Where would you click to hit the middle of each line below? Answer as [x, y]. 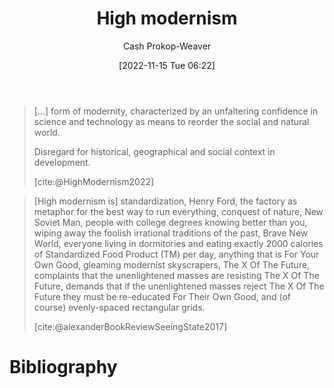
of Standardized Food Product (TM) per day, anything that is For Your [176, 254]
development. [62, 162]
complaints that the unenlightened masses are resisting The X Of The [176, 275]
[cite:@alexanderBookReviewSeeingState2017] [130, 326]
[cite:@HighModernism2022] [94, 181]
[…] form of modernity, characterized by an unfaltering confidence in [176, 111]
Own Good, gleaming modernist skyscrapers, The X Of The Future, [172, 264]
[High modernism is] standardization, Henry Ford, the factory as [165, 201]
